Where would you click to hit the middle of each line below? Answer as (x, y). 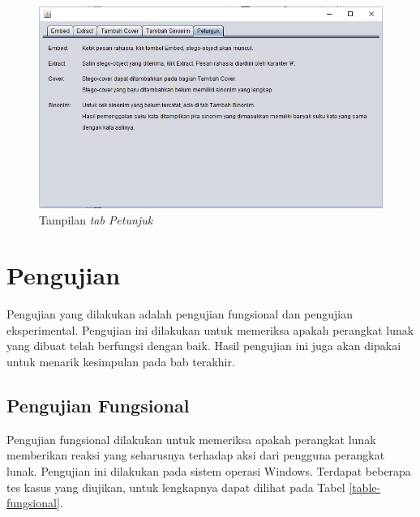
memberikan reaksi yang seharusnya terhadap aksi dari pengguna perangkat (196, 455)
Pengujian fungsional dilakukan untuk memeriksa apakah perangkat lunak (191, 439)
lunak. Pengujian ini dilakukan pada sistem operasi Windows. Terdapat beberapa (209, 470)
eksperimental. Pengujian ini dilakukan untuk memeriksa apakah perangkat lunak (210, 329)
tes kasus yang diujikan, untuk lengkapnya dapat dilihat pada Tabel (176, 487)
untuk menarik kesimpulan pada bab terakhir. (121, 361)
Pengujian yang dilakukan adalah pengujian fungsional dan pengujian (180, 314)
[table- (365, 487)
